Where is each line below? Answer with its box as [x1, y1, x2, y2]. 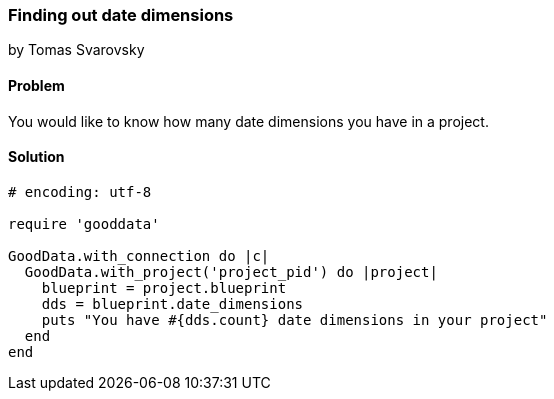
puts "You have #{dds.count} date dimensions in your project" [41, 311, 548, 328]
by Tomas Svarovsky [8, 41, 145, 59]
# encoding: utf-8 [8, 183, 152, 200]
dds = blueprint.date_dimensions [41, 295, 304, 312]
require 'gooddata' [8, 215, 160, 232]
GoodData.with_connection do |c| [8, 247, 270, 264]
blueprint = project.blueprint [41, 279, 287, 296]
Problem [8, 76, 65, 94]
